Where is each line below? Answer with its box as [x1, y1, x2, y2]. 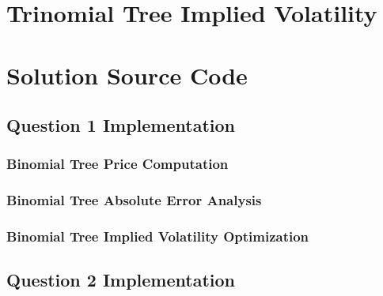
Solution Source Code [6, 58, 248, 91]
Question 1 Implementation [6, 113, 236, 137]
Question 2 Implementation [6, 268, 236, 292]
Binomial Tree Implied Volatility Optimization [6, 227, 309, 246]
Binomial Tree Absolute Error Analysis [6, 190, 262, 210]
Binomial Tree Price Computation [6, 154, 229, 174]
